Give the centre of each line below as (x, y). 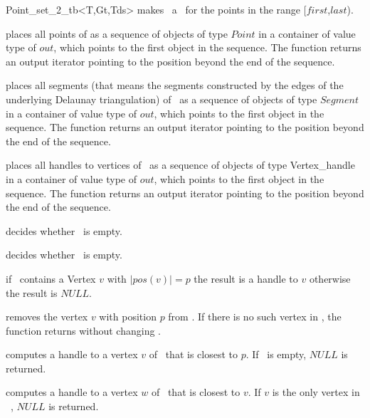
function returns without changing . (83, 330)
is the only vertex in (316, 392)
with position (128, 317)
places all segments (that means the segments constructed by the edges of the (175, 85)
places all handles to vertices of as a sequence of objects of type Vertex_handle (180, 165)
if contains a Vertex (51, 278)
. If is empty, (276, 354)
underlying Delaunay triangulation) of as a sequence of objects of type (162, 99)
